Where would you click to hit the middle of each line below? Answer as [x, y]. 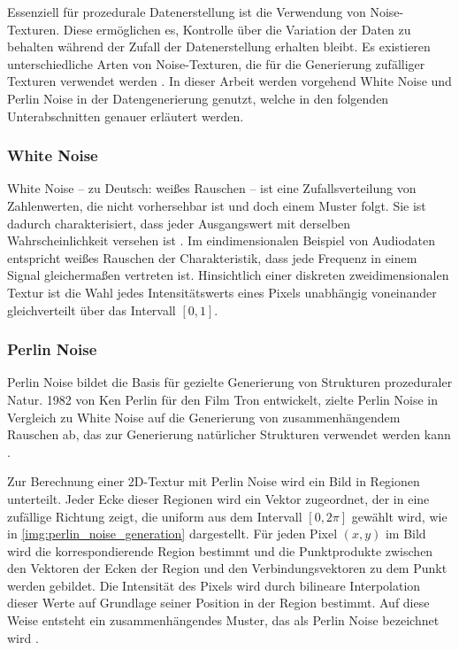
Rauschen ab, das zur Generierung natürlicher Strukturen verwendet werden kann [229, 434]
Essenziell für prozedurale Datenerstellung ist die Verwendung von [187, 12]
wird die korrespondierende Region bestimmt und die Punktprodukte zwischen [220, 550]
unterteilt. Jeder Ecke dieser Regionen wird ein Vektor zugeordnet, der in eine [218, 498]
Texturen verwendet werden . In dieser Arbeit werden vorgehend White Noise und [229, 81]
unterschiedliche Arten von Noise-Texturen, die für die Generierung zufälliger [216, 63]
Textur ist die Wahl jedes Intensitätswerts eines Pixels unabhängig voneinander [222, 292]
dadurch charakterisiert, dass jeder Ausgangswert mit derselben [179, 223]
